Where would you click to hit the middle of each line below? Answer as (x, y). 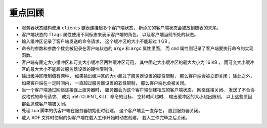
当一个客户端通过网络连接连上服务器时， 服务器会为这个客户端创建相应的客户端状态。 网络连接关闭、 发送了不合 (136, 90)
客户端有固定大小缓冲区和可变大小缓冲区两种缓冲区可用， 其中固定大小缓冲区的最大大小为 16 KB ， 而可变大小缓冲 (138, 62)
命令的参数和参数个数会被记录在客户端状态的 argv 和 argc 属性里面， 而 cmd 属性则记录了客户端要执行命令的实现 (138, 48)
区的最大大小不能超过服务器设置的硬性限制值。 (69, 69)
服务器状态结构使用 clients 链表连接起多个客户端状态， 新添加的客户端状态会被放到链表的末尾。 (121, 28)
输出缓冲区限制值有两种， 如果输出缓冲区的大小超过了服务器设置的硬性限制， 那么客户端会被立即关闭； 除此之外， (138, 76)
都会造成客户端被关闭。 (45, 103)
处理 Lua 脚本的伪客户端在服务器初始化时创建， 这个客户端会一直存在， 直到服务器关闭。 (112, 111)
